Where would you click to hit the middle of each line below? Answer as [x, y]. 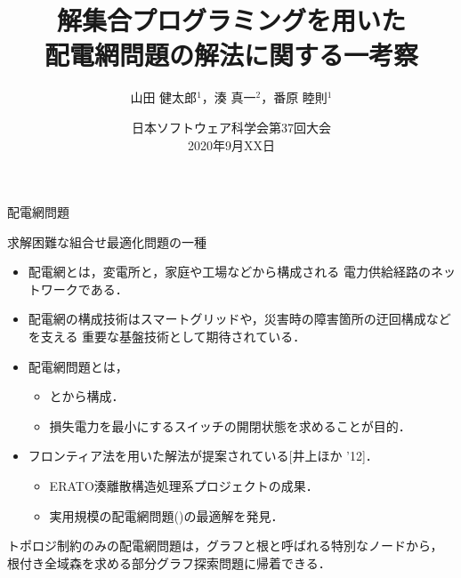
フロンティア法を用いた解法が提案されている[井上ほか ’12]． [203, 456]
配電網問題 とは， [78, 366]
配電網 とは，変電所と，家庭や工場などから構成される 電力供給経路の [229, 272]
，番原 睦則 [294, 97]
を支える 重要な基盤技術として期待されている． [167, 337]
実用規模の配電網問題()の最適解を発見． [166, 515]
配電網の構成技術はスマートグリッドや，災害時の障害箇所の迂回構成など [239, 319]
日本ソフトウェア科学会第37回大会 [231, 127]
